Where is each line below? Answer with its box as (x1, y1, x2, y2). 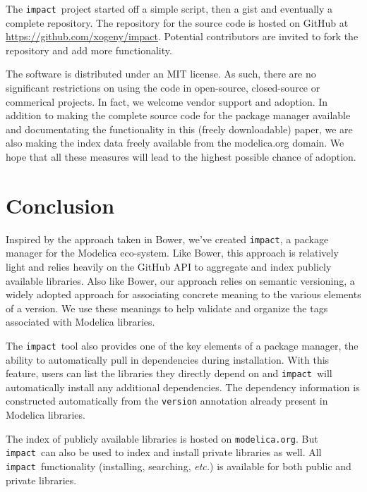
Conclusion (6, 190, 115, 219)
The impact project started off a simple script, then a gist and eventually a (6, 1, 332, 16)
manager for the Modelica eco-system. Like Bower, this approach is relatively (6, 245, 339, 260)
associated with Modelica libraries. (6, 314, 155, 329)
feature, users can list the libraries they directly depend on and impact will (6, 366, 332, 381)
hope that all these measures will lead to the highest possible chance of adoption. (6, 149, 356, 164)
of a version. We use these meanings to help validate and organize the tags (6, 300, 328, 315)
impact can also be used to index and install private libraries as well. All (6, 445, 322, 460)
